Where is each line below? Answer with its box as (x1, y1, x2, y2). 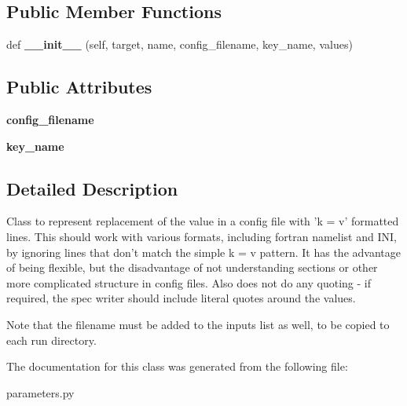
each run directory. (6, 331, 97, 348)
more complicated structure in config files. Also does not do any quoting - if (6, 274, 371, 291)
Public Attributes (6, 75, 152, 99)
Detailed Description (6, 176, 178, 200)
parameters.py (6, 384, 75, 401)
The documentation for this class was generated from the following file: (6, 358, 348, 375)
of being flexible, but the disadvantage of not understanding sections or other (6, 259, 378, 276)
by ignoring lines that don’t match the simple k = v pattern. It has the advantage (6, 243, 401, 260)
